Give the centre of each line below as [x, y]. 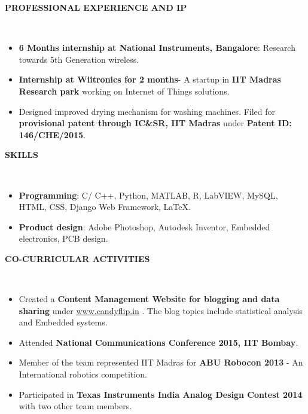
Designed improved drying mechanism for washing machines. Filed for [147, 111]
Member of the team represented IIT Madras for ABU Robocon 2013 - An [161, 362]
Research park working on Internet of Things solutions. [124, 91]
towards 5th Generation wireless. [79, 59]
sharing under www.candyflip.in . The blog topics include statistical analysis [161, 310]
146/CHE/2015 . [52, 134]
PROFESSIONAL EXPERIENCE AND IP [96, 7]
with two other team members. [75, 406]
